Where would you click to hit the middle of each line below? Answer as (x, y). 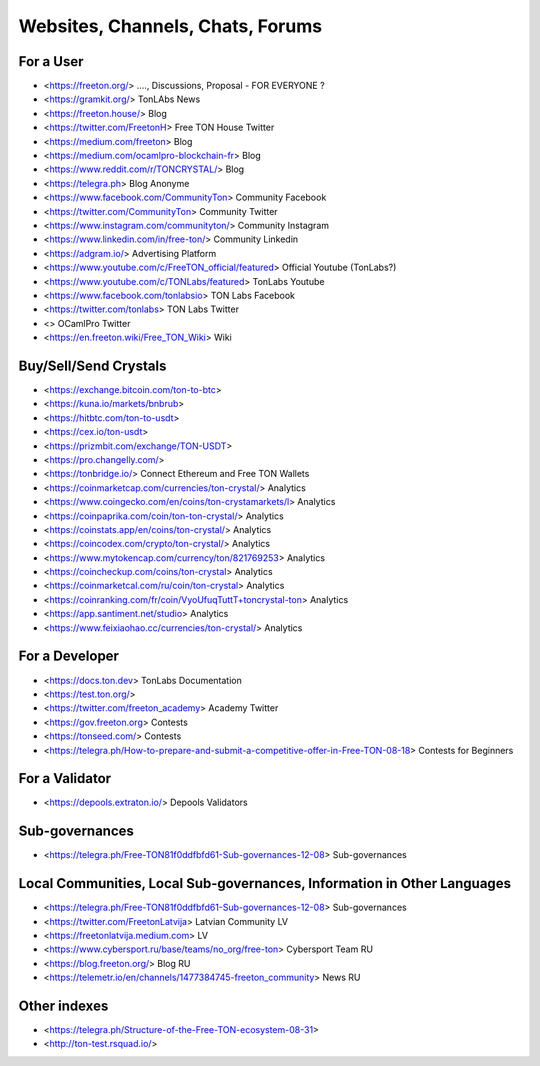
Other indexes (63, 1005)
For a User (51, 61)
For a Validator (65, 778)
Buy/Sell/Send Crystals (92, 365)
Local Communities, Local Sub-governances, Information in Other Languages (265, 883)
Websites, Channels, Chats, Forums (170, 26)
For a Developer (69, 656)
